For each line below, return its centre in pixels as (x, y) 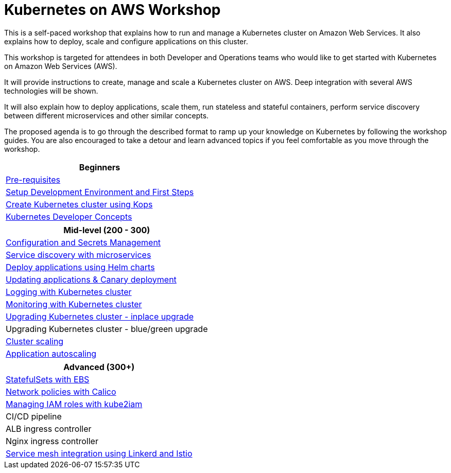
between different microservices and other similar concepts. (107, 115)
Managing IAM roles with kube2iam (74, 404)
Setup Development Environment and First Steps (100, 192)
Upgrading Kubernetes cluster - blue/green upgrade (107, 329)
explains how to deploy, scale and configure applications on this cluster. (126, 41)
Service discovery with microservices (79, 255)
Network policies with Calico (61, 391)
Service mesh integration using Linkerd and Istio (99, 453)
